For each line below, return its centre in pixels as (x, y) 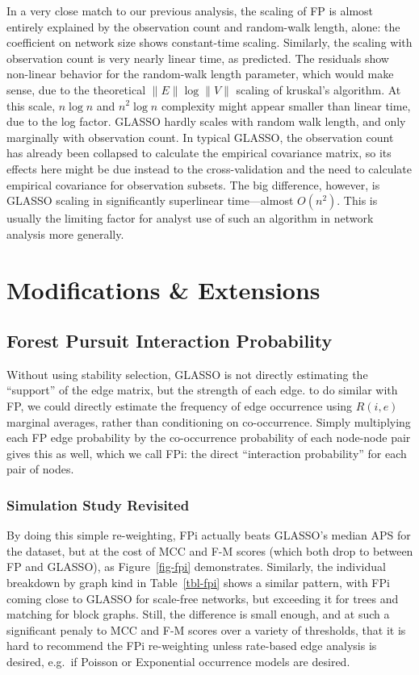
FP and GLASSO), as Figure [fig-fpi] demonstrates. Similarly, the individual (196, 567)
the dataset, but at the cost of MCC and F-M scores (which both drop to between (210, 550)
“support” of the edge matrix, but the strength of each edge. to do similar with (202, 390)
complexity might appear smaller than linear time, (286, 105)
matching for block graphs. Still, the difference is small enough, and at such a (198, 614)
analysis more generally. (65, 233)
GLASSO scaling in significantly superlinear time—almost (150, 200)
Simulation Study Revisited (98, 504)
